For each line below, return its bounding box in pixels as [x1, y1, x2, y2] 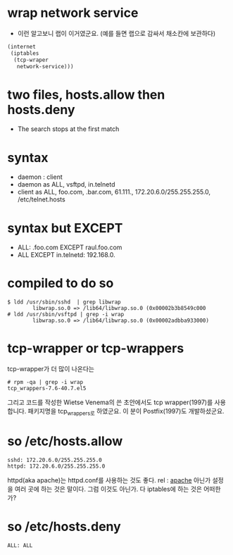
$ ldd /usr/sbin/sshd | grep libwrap [7, 299, 121, 306]
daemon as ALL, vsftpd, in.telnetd [17, 180, 115, 189]
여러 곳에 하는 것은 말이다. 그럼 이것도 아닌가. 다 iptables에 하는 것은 [14, 485, 203, 493]
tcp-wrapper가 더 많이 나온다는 [7, 365, 95, 373]
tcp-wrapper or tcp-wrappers [7, 340, 184, 356]
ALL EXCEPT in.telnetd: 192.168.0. [17, 251, 116, 259]
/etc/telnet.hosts [17, 195, 65, 204]
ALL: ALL [7, 542, 33, 549]
